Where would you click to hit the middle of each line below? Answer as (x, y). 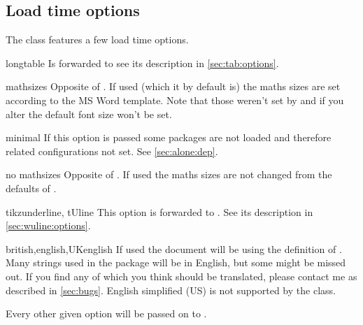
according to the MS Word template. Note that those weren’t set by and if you (175, 100)
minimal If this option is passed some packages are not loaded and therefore (169, 137)
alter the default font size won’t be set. (89, 114)
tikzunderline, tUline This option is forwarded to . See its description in (159, 211)
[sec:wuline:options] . (48, 225)
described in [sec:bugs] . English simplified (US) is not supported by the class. (171, 290)
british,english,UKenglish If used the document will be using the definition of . (174, 248)
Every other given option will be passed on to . (106, 313)
